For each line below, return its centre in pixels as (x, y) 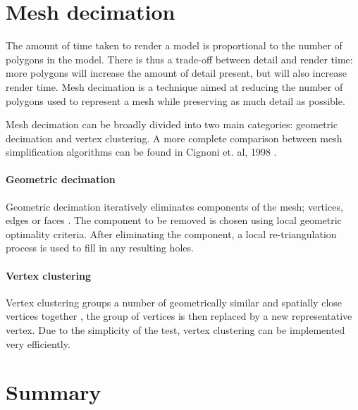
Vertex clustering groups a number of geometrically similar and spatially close (174, 302)
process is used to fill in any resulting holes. (100, 248)
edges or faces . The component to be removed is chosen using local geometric (174, 220)
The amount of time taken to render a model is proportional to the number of (174, 45)
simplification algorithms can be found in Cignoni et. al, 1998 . (141, 152)
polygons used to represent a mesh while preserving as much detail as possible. (175, 100)
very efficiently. (38, 343)
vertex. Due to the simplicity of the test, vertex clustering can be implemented (175, 330)
